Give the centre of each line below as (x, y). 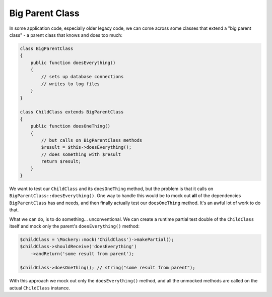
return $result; (61, 162)
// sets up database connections (82, 77)
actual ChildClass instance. (40, 288)
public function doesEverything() (73, 63)
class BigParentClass (47, 48)
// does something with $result (81, 154)
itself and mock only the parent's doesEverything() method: (74, 226)
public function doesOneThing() (71, 126)
